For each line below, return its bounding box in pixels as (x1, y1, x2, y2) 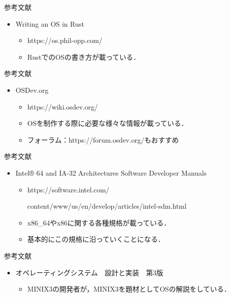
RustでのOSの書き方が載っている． (27, 51, 140, 62)
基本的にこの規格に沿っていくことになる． (27, 234, 165, 244)
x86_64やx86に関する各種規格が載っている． (27, 217, 171, 227)
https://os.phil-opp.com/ (27, 35, 102, 45)
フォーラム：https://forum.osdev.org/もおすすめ (27, 134, 179, 145)
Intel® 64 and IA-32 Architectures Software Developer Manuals (15, 167, 207, 178)
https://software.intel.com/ (27, 184, 109, 194)
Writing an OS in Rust (15, 18, 84, 29)
